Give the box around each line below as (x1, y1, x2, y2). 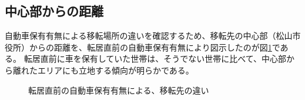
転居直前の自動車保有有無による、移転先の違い (28, 84, 209, 96)
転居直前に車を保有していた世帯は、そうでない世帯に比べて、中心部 (24, 52, 286, 65)
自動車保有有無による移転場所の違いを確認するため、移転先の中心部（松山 (5, 29, 293, 42)
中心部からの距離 (5, 2, 103, 20)
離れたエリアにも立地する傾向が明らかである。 (12, 64, 194, 76)
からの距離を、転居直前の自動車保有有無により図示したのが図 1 (29, 41, 272, 53)
